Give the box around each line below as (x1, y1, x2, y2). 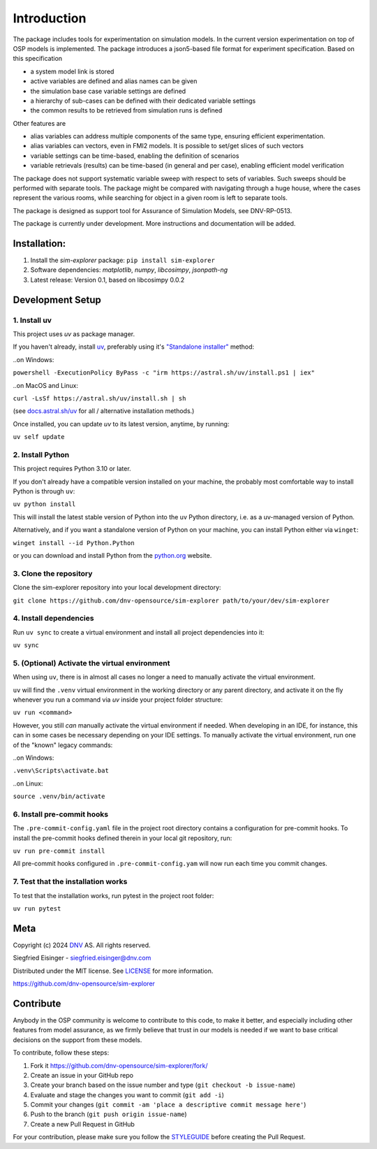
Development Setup (13, 294, 101, 305)
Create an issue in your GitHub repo (30, 1071, 134, 1079)
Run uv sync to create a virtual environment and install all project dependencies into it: (13, 628, 265, 636)
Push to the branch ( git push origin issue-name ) (30, 1110, 188, 1118)
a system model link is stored (30, 67, 114, 75)
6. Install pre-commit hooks (13, 809, 108, 819)
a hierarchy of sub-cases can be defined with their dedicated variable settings (30, 96, 256, 105)
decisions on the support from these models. (13, 1035, 142, 1044)
